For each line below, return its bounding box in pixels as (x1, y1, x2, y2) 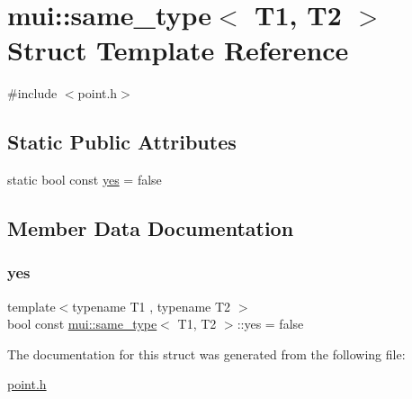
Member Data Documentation (7, 214, 294, 242)
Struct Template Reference (7, 32, 349, 68)
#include (7, 84, 58, 103)
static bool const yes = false (7, 170, 162, 189)
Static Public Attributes (7, 128, 237, 156)
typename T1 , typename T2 (72, 296, 231, 315)
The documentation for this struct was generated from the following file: (7, 344, 406, 363)
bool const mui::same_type (7, 314, 157, 333)
